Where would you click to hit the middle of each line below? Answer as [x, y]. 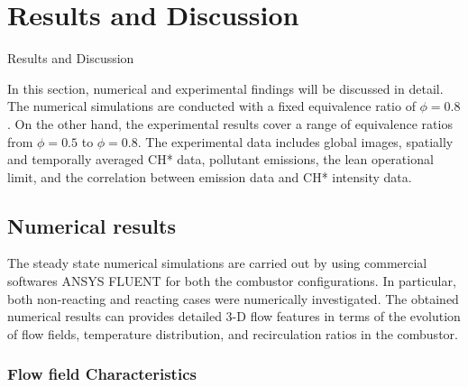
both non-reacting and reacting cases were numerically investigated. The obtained [233, 298]
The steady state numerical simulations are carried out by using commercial [217, 263]
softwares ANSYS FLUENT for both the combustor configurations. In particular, [232, 281]
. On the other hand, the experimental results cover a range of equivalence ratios [230, 123]
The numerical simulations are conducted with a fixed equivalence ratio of [211, 106]
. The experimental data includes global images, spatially [295, 141]
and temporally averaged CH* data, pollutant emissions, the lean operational [220, 159]
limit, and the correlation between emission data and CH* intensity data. [210, 176]
